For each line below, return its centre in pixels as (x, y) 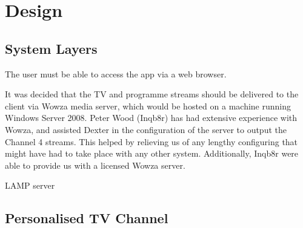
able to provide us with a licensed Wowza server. (95, 165)
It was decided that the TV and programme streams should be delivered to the (152, 94)
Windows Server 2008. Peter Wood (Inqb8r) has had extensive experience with (151, 118)
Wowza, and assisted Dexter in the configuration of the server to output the (146, 129)
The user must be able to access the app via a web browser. (116, 73)
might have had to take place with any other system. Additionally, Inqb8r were (152, 153)
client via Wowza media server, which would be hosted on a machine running (148, 106)
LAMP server (30, 185)
